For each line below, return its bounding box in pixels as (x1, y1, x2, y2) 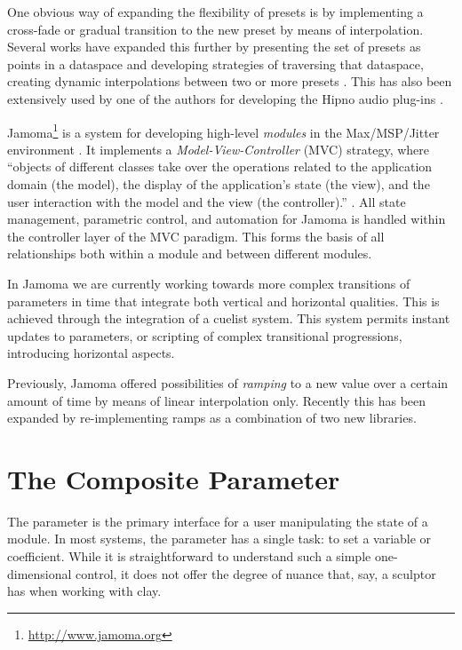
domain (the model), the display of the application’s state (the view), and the (7, 175, 430, 193)
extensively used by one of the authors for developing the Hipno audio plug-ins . (7, 89, 443, 107)
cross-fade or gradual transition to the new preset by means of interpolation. (7, 20, 424, 38)
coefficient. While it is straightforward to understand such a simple (7, 547, 371, 566)
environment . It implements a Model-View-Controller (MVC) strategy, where (7, 139, 429, 158)
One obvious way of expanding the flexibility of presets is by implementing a (7, 3, 424, 20)
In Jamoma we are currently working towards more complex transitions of (7, 273, 410, 292)
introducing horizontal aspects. (7, 344, 175, 362)
